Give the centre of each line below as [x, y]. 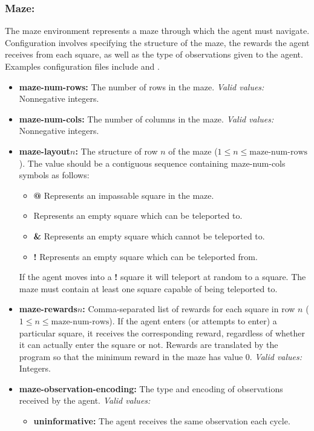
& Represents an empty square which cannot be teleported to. [149, 236]
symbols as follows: [54, 175]
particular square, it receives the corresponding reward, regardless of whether [162, 332]
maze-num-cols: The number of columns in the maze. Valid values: [146, 119]
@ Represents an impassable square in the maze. [124, 195]
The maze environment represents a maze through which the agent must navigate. [157, 31]
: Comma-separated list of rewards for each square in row [189, 309]
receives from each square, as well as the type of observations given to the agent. [154, 54]
